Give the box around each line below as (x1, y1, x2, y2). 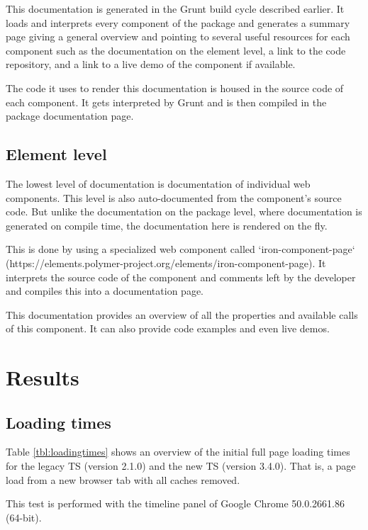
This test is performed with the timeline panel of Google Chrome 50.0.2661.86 (6, 496, 345, 511)
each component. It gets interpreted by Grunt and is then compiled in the (6, 94, 327, 109)
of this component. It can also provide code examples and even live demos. (6, 321, 330, 336)
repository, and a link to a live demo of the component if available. (6, 57, 296, 72)
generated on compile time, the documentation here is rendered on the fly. (6, 218, 328, 232)
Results (6, 363, 79, 392)
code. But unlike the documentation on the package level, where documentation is (6, 204, 362, 219)
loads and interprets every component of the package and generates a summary (6, 15, 350, 30)
